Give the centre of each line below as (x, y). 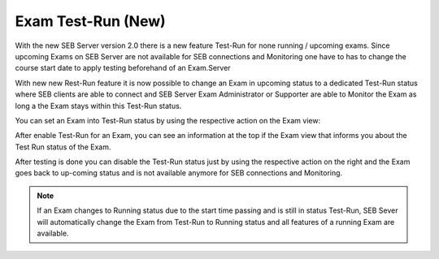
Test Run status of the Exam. (63, 147)
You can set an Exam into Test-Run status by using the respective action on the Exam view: (168, 120)
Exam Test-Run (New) (90, 21)
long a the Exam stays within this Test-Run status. (98, 106)
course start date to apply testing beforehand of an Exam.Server (123, 68)
